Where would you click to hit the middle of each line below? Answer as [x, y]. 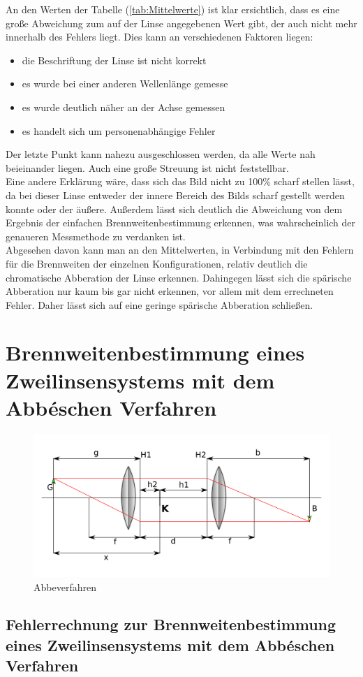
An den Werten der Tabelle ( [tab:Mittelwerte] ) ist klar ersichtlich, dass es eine [173, 9]
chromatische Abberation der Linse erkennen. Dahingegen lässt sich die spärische [179, 277]
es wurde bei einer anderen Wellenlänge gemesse [125, 83]
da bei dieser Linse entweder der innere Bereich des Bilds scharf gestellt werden [175, 195]
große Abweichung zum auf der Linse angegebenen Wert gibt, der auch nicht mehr [181, 23]
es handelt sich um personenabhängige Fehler [119, 130]
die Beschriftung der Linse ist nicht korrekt [114, 60]
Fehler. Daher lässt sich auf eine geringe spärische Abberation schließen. [160, 304]
